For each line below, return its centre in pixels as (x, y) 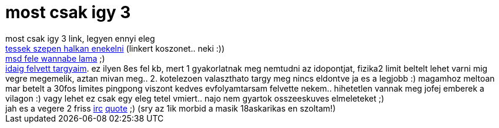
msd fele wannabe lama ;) (55, 58)
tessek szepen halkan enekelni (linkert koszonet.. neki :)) (115, 48)
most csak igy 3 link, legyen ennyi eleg (80, 38)
